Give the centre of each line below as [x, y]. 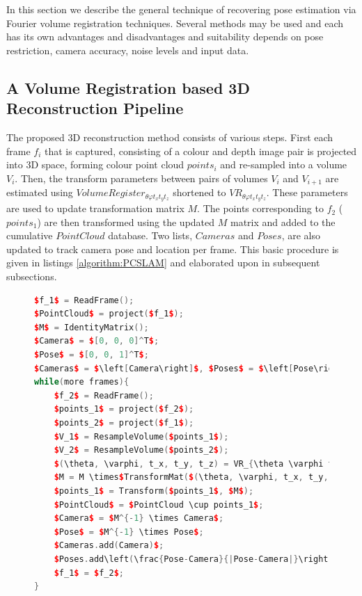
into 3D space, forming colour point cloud [95, 164]
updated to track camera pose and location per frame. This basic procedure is [173, 249]
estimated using [40, 192]
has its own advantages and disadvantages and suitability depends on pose [165, 37]
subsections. [32, 276]
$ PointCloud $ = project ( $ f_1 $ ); [109, 314]
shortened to [199, 192]
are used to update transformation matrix [95, 208]
